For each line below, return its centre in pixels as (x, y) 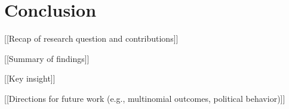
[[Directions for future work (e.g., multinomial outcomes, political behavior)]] (145, 98)
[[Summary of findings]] (47, 58)
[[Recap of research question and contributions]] (91, 38)
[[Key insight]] (30, 78)
